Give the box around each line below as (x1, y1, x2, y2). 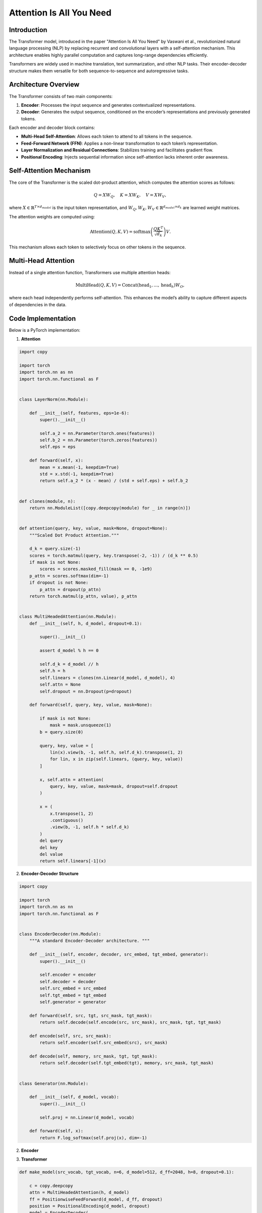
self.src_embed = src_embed (39, 985, 107, 991)
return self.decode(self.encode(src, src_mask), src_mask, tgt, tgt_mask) (39, 1019, 222, 1025)
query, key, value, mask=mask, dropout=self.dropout (49, 784, 178, 789)
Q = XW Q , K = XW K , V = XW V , (94, 192, 166, 199)
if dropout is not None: (29, 580, 89, 586)
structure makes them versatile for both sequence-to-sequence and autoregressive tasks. (9, 68, 189, 74)
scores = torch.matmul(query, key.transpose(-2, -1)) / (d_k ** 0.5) (29, 553, 198, 558)
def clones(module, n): (19, 498, 76, 504)
